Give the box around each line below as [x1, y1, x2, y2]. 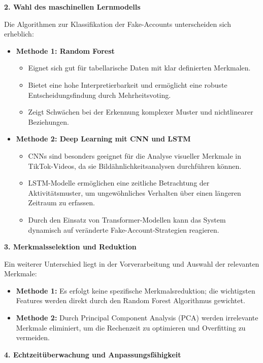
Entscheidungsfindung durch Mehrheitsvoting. [28, 89, 171, 100]
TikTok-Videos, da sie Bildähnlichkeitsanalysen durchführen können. [28, 160, 242, 171]
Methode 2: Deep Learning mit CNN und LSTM [16, 133, 191, 144]
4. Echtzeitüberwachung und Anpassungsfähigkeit [4, 349, 181, 359]
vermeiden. [16, 332, 50, 343]
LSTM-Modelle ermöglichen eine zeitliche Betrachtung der [28, 177, 210, 188]
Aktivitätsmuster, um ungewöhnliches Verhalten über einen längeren [28, 187, 241, 198]
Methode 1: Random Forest [16, 45, 115, 56]
